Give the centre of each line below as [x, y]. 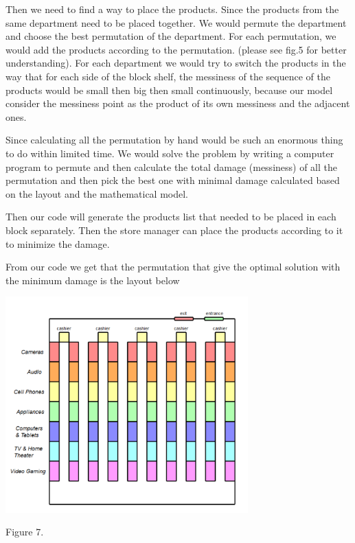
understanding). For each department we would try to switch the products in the [176, 63]
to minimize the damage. [58, 243]
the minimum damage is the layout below [93, 280]
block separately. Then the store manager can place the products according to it [174, 230]
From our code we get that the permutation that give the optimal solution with [173, 267]
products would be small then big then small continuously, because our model [169, 90]
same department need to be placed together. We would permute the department [176, 22]
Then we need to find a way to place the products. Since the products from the [172, 9]
